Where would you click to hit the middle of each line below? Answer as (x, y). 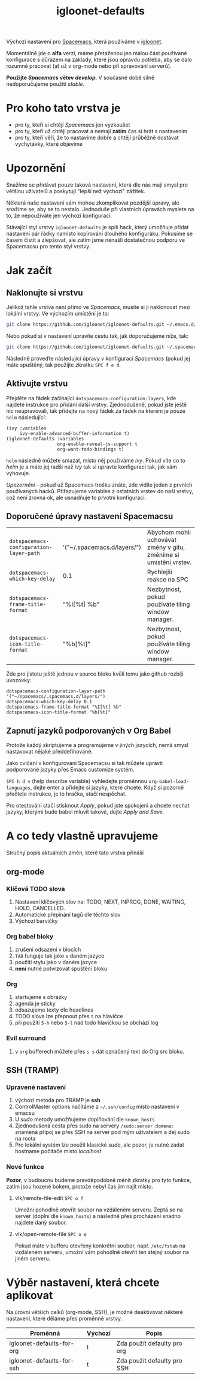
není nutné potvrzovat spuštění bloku (61, 969)
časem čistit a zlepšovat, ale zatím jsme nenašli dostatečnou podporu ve (96, 240)
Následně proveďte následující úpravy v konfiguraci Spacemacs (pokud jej (98, 358)
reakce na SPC (168, 580)
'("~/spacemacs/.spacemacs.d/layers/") (56, 697)
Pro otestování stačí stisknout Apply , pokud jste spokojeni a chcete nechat (98, 806)
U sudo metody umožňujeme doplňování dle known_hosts (85, 1120)
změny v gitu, (166, 547)
